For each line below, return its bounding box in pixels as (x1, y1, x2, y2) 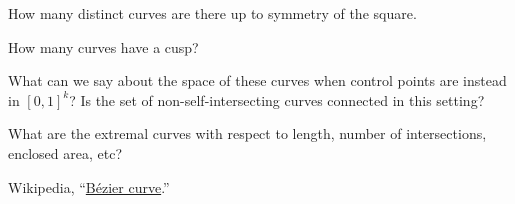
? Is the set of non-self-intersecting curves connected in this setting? (69, 89, 485, 110)
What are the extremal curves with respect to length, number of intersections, (8, 123, 487, 144)
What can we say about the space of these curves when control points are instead (8, 70, 507, 91)
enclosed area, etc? (8, 142, 123, 163)
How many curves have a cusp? (8, 36, 199, 57)
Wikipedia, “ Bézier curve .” (8, 176, 170, 197)
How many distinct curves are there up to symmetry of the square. (8, 3, 417, 23)
